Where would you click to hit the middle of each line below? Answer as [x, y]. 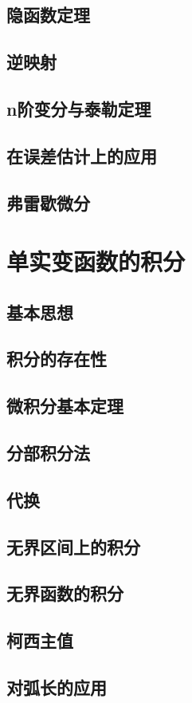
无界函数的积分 [65, 593]
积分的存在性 [57, 359]
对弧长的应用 [57, 687]
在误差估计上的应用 [82, 155]
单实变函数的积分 [96, 261]
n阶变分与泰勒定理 [79, 108]
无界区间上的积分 [73, 546]
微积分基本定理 [65, 406]
